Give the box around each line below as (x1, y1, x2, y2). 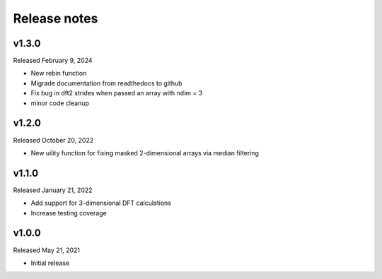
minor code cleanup (30, 99, 90, 107)
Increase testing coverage (30, 208, 108, 217)
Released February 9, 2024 (13, 57, 93, 65)
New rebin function (30, 69, 87, 78)
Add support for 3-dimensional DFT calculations (30, 198, 171, 208)
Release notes (13, 11, 98, 26)
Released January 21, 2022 (13, 186, 93, 194)
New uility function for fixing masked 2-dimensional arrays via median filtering (30, 148, 260, 157)
